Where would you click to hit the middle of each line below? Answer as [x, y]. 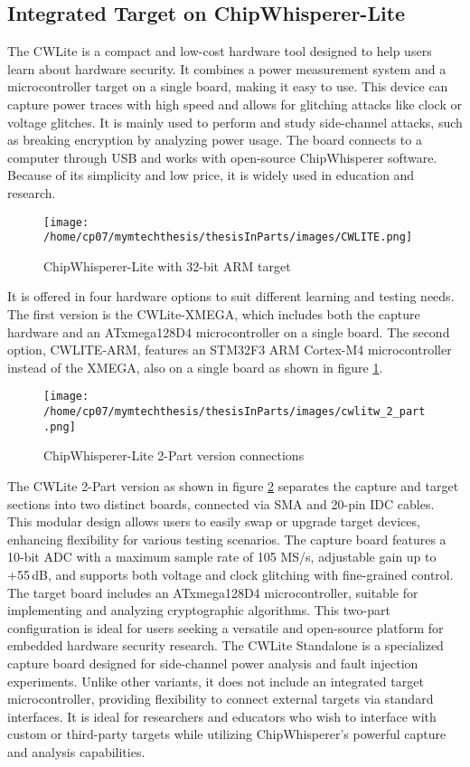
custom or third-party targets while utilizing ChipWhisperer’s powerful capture [227, 734]
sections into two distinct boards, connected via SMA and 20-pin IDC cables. [221, 503]
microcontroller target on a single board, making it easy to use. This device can [228, 86]
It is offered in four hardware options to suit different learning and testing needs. [231, 296]
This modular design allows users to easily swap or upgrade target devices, [214, 521]
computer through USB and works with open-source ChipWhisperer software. [222, 157]
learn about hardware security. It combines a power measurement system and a [227, 68]
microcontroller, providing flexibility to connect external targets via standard [221, 699]
